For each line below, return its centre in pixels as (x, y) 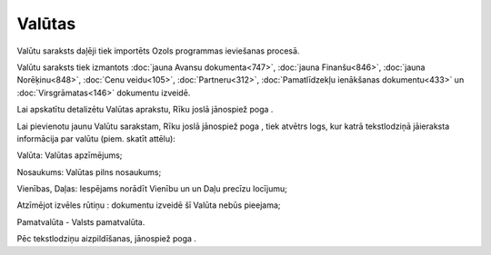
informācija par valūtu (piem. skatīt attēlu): (96, 138)
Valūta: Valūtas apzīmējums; (70, 155)
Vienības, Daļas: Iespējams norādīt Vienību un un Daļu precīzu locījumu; (152, 189)
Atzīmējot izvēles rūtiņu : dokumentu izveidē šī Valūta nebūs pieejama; (149, 205)
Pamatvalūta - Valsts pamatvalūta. (81, 221)
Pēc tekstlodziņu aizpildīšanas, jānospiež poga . (107, 239)
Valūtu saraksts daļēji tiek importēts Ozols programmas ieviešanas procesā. (158, 51)
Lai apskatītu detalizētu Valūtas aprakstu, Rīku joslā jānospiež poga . (145, 110)
